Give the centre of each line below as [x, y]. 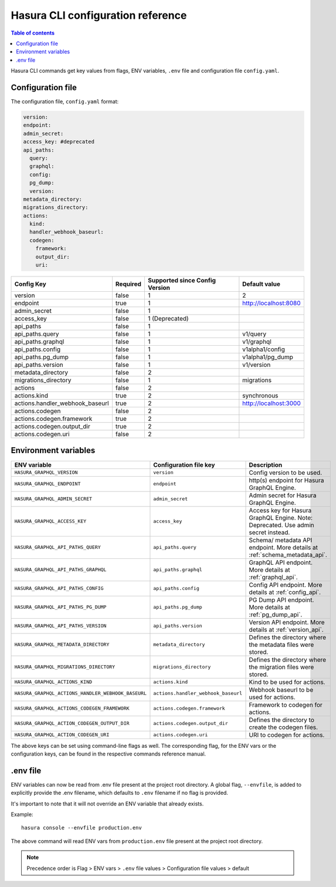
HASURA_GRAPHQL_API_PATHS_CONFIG [59, 588]
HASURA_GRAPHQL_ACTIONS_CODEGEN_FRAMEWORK [72, 708]
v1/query [254, 334]
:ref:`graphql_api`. [274, 577]
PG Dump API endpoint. [281, 600]
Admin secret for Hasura [283, 495]
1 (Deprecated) [168, 319]
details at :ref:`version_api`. [286, 629]
